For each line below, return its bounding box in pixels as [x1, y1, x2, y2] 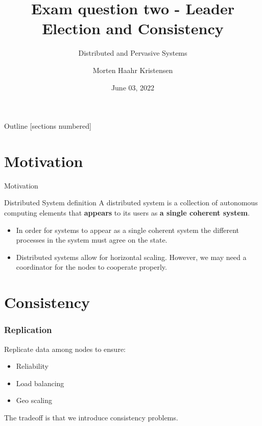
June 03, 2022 [111, 82, 155, 92]
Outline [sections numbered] [4, 121, 91, 131]
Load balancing [16, 377, 64, 388]
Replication [4, 323, 52, 336]
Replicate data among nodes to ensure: [4, 343, 126, 354]
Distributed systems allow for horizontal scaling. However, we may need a [16, 251, 247, 262]
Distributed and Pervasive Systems [78, 48, 187, 58]
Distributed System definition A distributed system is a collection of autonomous [4, 197, 258, 208]
